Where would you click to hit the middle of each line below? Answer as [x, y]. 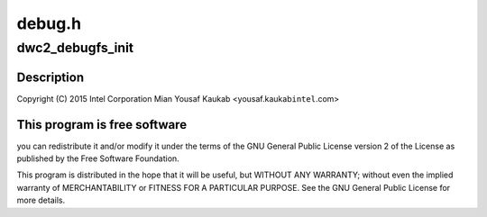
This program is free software [102, 125]
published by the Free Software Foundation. [98, 158]
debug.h [49, 23]
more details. [41, 200]
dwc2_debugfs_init [75, 48]
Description [51, 77]
